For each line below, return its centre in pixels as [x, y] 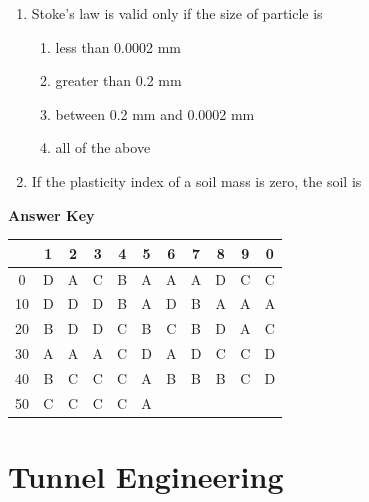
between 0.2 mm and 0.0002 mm [155, 113]
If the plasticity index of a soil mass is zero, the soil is [196, 180]
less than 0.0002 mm [118, 46]
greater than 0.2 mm [118, 80]
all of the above [103, 147]
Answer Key [51, 214]
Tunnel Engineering [146, 476]
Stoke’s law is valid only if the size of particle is [177, 13]
